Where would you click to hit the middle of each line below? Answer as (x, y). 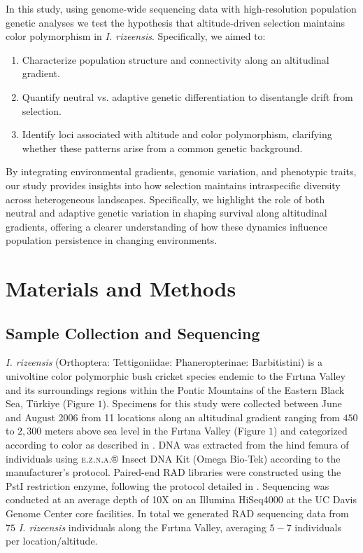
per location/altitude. (52, 541)
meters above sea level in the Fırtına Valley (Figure (155, 431)
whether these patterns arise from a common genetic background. (162, 148)
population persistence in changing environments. (112, 240)
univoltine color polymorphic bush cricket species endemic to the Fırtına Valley (176, 376)
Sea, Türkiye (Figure (50, 403)
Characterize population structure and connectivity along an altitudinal (176, 59)
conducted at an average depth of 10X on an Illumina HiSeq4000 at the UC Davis (181, 499)
